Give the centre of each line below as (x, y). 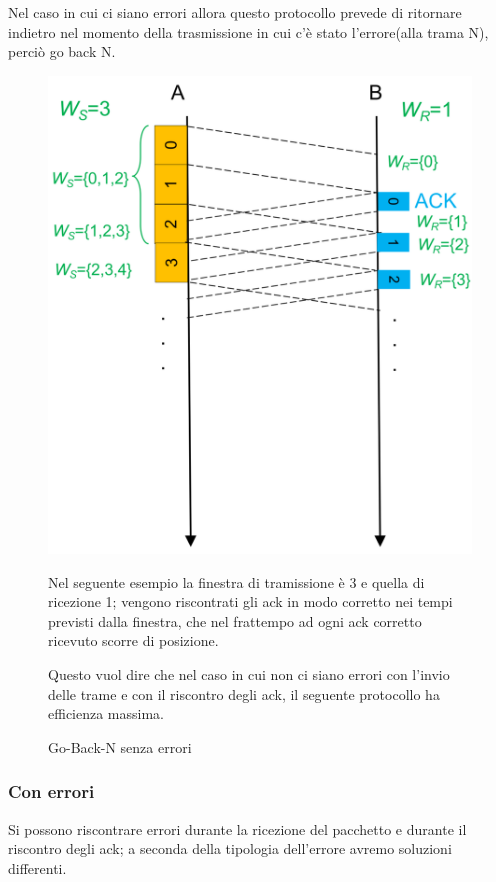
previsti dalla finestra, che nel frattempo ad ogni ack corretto (235, 620)
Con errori (51, 791)
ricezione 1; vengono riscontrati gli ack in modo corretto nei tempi (250, 601)
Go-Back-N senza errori (120, 746)
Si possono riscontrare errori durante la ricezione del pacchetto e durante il (237, 828)
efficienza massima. (106, 713)
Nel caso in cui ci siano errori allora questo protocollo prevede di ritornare (235, 12)
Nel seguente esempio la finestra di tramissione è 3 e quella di (236, 581)
